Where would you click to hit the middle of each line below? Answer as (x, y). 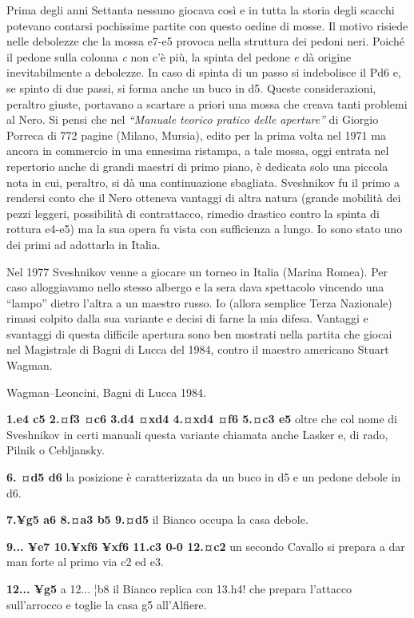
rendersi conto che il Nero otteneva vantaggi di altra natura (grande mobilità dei (204, 198)
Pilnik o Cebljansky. (56, 450)
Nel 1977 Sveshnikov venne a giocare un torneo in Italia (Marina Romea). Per (197, 271)
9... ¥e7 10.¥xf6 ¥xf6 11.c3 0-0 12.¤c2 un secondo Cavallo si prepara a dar (206, 546)
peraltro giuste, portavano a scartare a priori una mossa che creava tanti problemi (207, 103)
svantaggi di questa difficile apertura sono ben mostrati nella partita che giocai (199, 333)
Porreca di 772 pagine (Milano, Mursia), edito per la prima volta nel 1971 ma (196, 135)
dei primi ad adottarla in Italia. (84, 244)
